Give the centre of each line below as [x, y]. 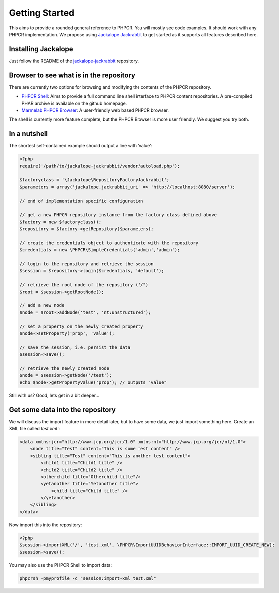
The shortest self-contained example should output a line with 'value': [81, 146]
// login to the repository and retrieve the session [87, 264]
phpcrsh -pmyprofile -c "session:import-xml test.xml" [88, 578]
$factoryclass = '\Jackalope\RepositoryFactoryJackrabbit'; [95, 180]
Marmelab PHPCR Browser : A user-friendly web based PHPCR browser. [95, 110]
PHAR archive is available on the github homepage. [74, 103]
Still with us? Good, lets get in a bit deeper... [54, 395]
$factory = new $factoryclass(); [61, 222]
